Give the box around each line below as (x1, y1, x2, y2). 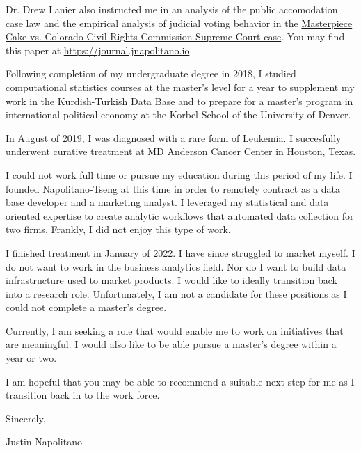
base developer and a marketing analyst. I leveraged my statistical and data (6, 195, 329, 209)
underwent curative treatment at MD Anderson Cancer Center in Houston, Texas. (6, 144, 356, 159)
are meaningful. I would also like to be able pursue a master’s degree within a (6, 337, 337, 351)
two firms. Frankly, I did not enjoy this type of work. (6, 222, 231, 237)
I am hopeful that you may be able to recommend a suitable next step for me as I (6, 374, 355, 388)
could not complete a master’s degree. (6, 300, 167, 315)
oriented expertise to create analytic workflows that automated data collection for (6, 208, 354, 223)
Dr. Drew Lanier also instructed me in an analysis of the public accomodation (6, 2, 338, 16)
